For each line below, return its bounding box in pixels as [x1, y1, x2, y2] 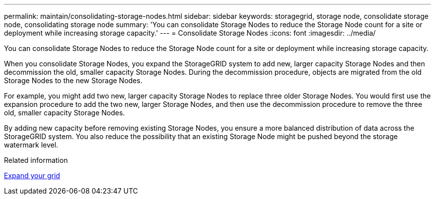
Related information [4, 156, 68, 164]
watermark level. [4, 141, 59, 149]
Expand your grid [4, 171, 60, 180]
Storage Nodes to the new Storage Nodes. [4, 76, 143, 85]
